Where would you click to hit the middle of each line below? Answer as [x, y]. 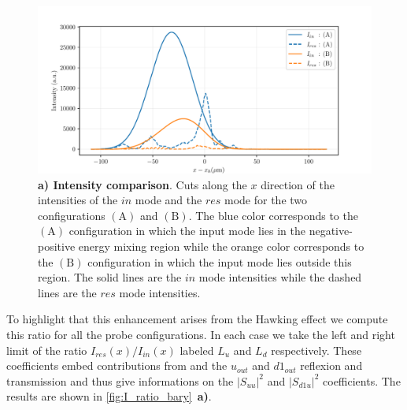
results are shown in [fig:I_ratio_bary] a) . [109, 396]
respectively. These [316, 350]
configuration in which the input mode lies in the [187, 231]
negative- [331, 231]
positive [57, 246]
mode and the [168, 200]
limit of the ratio [47, 350]
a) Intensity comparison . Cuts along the [142, 184]
